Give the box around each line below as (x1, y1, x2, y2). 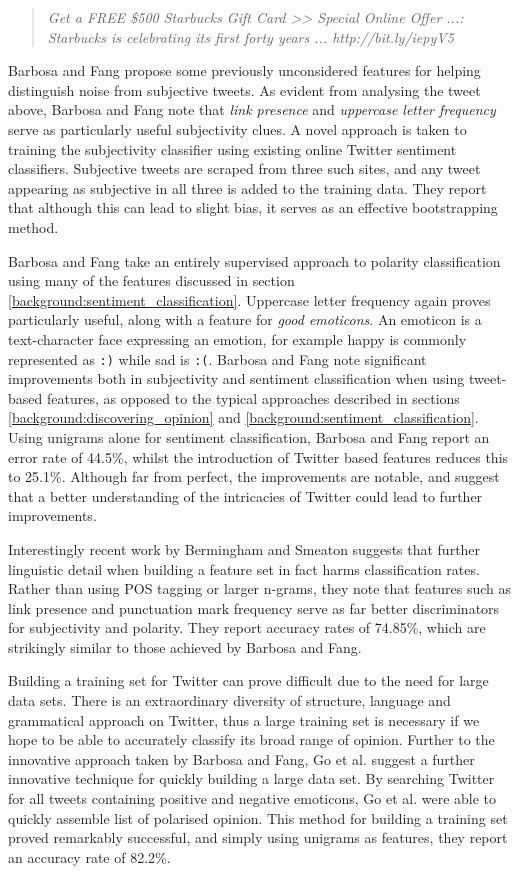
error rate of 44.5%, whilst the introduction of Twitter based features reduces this (8, 446, 509, 467)
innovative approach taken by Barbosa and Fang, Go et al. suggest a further (8, 748, 475, 769)
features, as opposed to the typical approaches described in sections (46, 387, 460, 408)
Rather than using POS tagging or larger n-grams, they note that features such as (8, 578, 512, 599)
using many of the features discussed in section (8, 270, 295, 291)
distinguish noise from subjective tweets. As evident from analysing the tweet (8, 79, 481, 100)
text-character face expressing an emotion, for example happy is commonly (8, 328, 467, 349)
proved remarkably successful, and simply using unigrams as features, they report (8, 827, 508, 848)
